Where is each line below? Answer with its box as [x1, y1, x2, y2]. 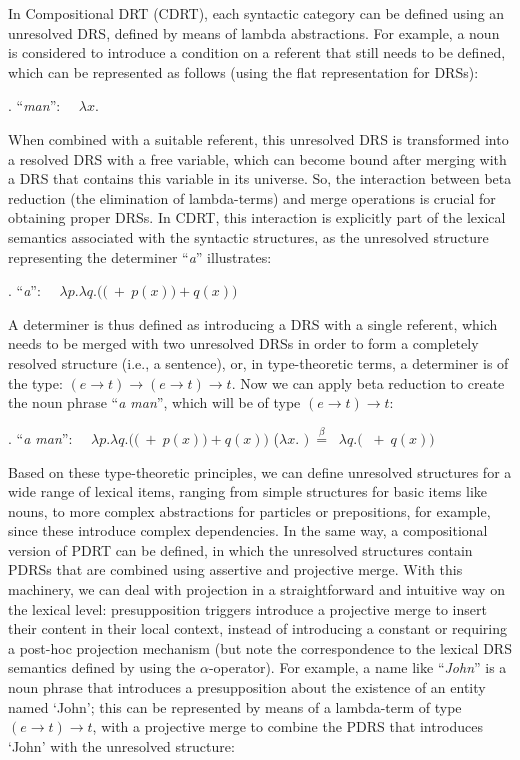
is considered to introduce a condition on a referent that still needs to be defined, [8, 42, 506, 63]
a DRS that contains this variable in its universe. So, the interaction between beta [8, 168, 512, 189]
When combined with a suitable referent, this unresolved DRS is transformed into [8, 128, 509, 149]
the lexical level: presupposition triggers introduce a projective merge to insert [8, 598, 487, 619]
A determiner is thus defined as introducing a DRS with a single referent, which [8, 313, 498, 334]
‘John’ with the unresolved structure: [8, 735, 235, 756]
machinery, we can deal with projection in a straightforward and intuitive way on [8, 579, 505, 600]
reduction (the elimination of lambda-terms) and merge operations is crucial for [8, 187, 496, 208]
